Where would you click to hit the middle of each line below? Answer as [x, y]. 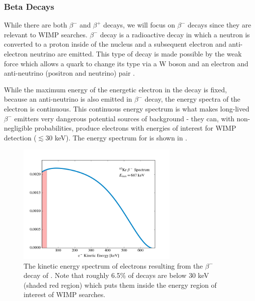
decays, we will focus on [139, 25]
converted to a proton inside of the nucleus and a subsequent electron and [115, 44]
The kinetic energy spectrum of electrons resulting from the [113, 265]
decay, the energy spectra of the [193, 99]
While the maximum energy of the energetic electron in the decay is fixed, [115, 89]
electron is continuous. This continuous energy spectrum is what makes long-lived [127, 108]
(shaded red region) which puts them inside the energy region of [120, 285]
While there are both [36, 25]
